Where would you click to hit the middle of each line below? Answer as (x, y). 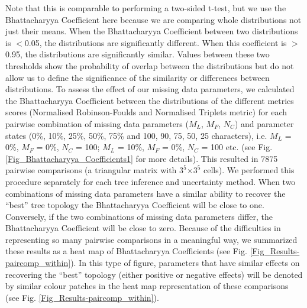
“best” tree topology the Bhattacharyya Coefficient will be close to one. (135, 205)
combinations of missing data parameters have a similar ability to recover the (146, 193)
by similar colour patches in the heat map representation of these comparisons (147, 286)
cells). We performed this (249, 170)
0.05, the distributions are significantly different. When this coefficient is (156, 42)
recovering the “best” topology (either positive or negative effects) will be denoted (154, 274)
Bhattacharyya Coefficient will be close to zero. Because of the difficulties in (143, 228)
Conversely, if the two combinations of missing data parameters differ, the (139, 216)
